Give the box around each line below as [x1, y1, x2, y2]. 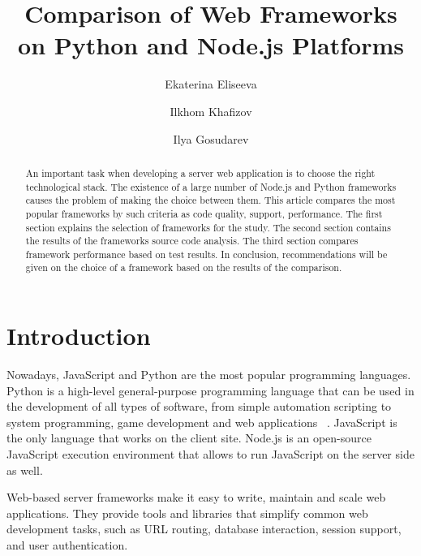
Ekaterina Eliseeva [165, 75, 257, 93]
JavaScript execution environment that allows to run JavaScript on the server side [6, 446, 415, 463]
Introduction [6, 319, 151, 352]
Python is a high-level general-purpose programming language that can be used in [6, 381, 415, 399]
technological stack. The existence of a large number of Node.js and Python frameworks [25, 179, 397, 193]
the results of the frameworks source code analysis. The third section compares [25, 234, 359, 248]
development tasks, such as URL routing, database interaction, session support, [6, 520, 402, 537]
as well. [6, 461, 43, 478]
